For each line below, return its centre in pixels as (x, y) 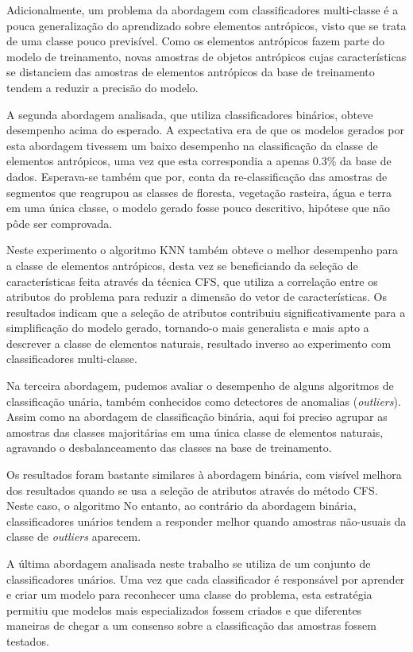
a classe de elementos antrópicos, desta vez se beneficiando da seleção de (182, 265)
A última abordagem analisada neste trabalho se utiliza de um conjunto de (189, 563)
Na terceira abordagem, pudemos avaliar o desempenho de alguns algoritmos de (200, 386)
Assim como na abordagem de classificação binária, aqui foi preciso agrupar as (197, 417)
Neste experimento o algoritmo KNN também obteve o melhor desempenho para (202, 250)
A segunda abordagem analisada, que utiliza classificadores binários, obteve (190, 114)
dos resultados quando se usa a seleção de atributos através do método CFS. (192, 490)
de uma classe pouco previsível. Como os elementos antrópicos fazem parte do (196, 41)
